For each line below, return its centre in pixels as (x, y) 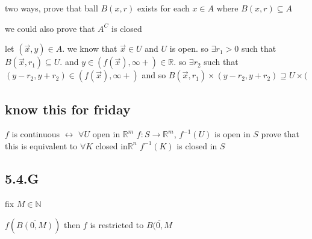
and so (154, 75)
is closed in (197, 145)
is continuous (36, 134)
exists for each (163, 8)
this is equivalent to (41, 145)
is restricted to (117, 225)
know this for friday (68, 109)
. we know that (90, 48)
